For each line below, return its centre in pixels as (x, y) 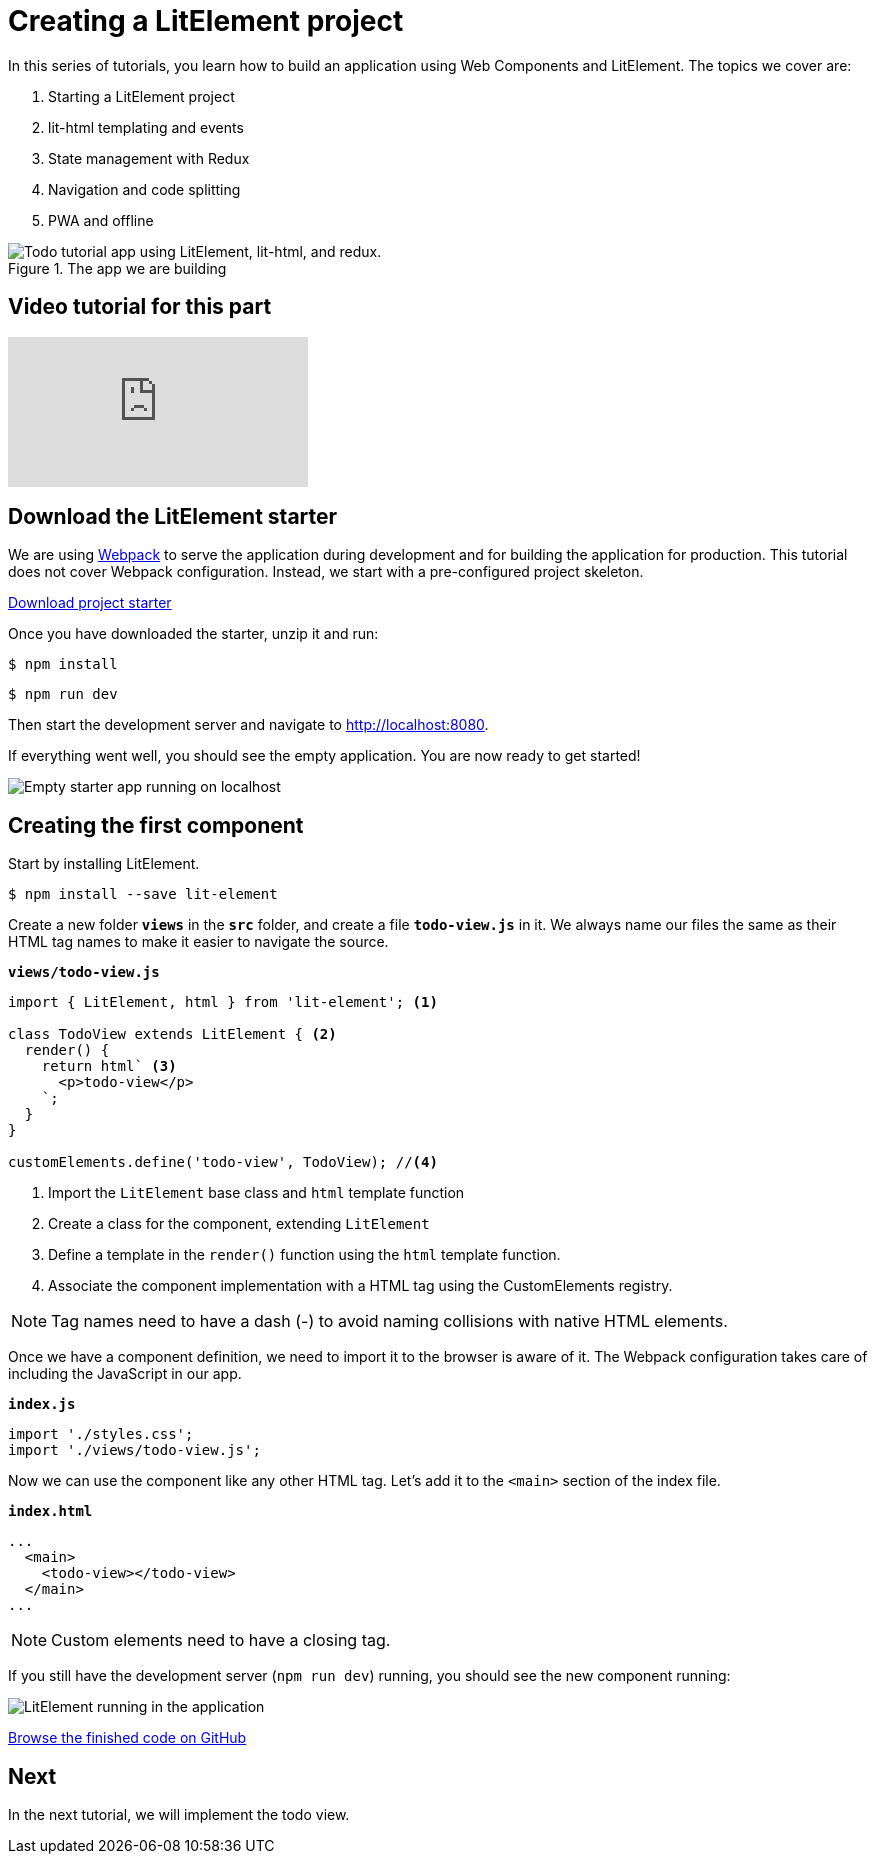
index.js (42, 1404)
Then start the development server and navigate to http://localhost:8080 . (248, 725)
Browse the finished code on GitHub (127, 1738)
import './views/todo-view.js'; (134, 1450)
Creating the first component (156, 825)
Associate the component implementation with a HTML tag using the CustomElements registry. (360, 1286)
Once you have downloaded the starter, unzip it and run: (193, 634)
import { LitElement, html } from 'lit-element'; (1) (223, 1002)
